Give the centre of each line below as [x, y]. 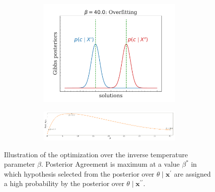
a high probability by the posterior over [64, 183]
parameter [20, 164]
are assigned [192, 173]
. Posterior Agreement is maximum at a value [110, 164]
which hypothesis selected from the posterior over [79, 173]
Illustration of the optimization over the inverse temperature [96, 154]
